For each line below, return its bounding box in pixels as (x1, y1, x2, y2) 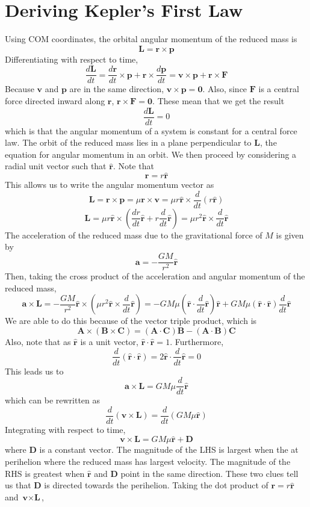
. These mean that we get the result (152, 94, 285, 107)
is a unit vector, (80, 335, 138, 347)
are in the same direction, (69, 82, 164, 95)
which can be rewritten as (5, 394, 101, 406)
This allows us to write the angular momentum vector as (5, 178, 214, 191)
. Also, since (202, 82, 247, 95)
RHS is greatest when (5, 467, 85, 479)
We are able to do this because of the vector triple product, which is (5, 314, 257, 327)
